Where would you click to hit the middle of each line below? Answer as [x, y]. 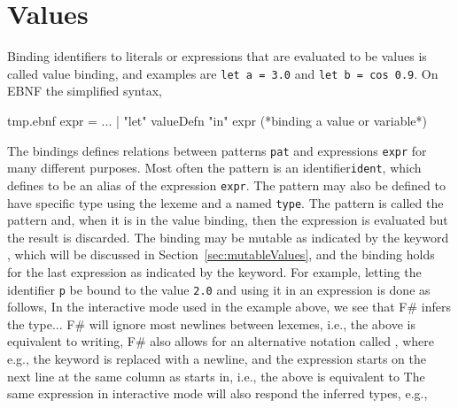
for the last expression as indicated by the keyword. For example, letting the [214, 271]
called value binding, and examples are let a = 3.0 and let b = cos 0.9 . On [223, 73]
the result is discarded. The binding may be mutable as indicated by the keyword [228, 237]
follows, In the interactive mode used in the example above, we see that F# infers [229, 307]
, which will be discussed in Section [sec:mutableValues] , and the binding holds [221, 254]
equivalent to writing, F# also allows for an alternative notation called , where [221, 341]
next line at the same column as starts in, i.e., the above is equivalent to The [216, 376]
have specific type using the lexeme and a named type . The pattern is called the [225, 202]
